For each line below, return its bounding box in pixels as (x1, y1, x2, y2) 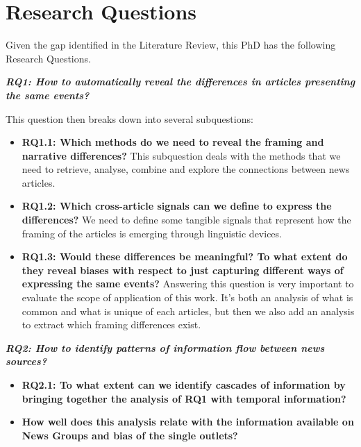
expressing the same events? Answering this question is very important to (22, 276, 354, 291)
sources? (6, 354, 47, 369)
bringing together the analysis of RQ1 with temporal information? (22, 391, 346, 405)
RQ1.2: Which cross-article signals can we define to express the (22, 199, 332, 213)
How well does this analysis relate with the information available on (22, 414, 354, 429)
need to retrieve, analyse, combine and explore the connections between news (22, 162, 350, 176)
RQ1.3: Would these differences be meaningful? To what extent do (22, 249, 348, 264)
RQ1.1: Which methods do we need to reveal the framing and (22, 135, 324, 149)
